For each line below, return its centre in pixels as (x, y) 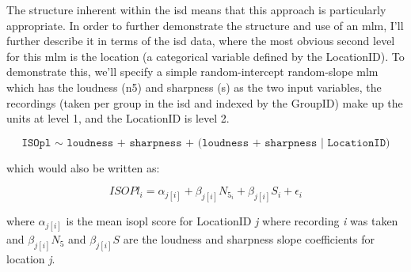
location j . (31, 259)
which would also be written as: (83, 167)
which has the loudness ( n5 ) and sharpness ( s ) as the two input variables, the (194, 87)
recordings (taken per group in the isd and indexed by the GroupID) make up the (205, 102)
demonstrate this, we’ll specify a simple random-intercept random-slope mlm (192, 72)
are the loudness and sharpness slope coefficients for (249, 239)
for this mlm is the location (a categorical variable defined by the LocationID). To (205, 56)
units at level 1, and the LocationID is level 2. (118, 118)
